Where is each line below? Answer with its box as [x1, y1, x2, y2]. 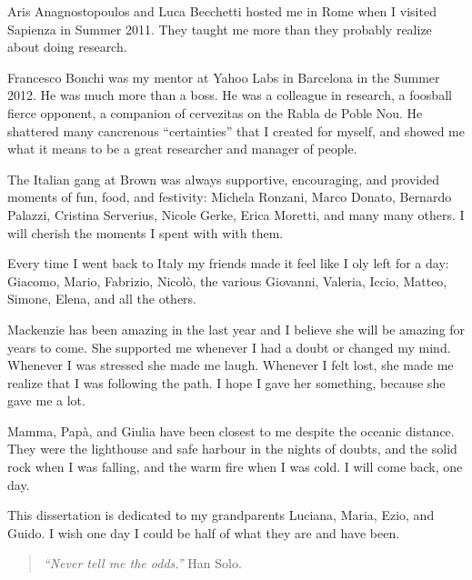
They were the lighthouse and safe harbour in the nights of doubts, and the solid [7, 439, 457, 458]
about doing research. [7, 37, 127, 56]
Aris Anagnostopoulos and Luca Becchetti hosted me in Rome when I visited [7, 2, 437, 20]
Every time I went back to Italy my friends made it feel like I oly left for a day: [7, 254, 449, 273]
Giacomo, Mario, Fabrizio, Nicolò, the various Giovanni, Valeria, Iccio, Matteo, [7, 271, 447, 290]
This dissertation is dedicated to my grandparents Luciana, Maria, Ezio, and [7, 505, 435, 525]
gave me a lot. [7, 391, 85, 410]
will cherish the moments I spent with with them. [7, 223, 284, 242]
